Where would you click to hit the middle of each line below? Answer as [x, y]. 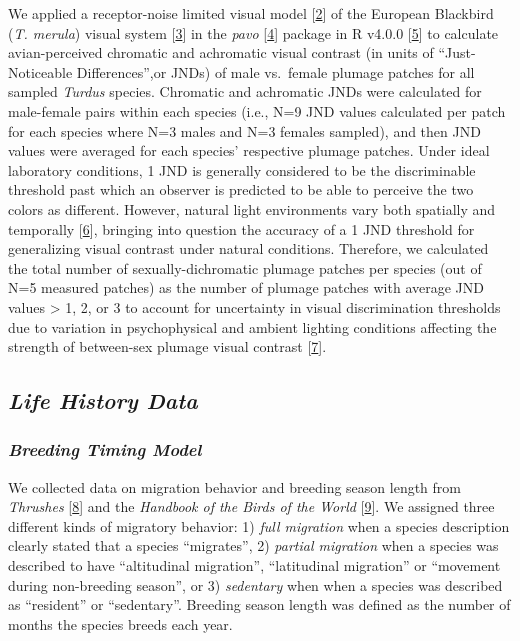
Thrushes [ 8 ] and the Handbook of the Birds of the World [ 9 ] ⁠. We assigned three [251, 506]
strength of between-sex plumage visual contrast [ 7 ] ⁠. [167, 346]
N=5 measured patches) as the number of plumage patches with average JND [246, 287]
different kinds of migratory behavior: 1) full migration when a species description [259, 525]
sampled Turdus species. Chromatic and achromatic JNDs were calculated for [245, 91]
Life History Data [103, 400]
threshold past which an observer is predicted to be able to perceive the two [241, 189]
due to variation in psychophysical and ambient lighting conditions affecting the [252, 326]
